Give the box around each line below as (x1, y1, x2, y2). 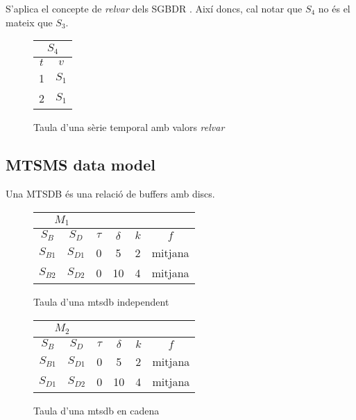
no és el (318, 1, 350, 15)
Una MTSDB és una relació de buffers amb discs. (6, 186, 215, 200)
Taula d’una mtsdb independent (33, 295, 169, 309)
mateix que (6, 15, 53, 29)
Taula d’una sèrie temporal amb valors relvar (33, 120, 225, 134)
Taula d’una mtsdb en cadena (33, 403, 160, 417)
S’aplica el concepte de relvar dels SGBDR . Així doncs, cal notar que (6, 1, 303, 15)
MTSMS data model (6, 154, 155, 175)
